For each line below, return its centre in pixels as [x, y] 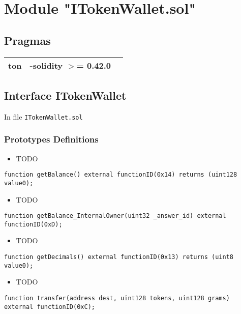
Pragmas [27, 40]
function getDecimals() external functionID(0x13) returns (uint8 [119, 257]
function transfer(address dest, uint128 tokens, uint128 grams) [117, 298]
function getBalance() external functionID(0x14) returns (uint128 [121, 175]
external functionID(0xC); [50, 307]
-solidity [46, 65]
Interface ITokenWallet [65, 95]
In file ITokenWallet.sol [43, 116]
